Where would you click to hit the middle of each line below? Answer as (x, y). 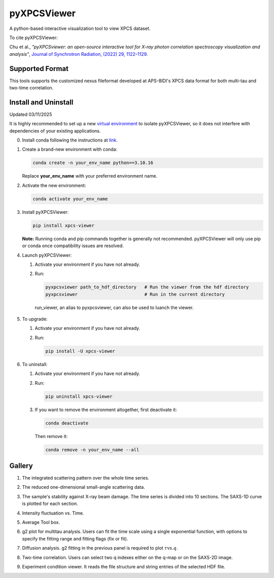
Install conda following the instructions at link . (70, 140)
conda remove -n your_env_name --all (92, 450)
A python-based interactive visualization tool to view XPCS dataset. (80, 28)
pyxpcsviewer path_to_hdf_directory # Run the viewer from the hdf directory (147, 287)
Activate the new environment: (54, 185)
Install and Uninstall (41, 102)
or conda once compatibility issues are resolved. (73, 246)
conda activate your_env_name (70, 199)
